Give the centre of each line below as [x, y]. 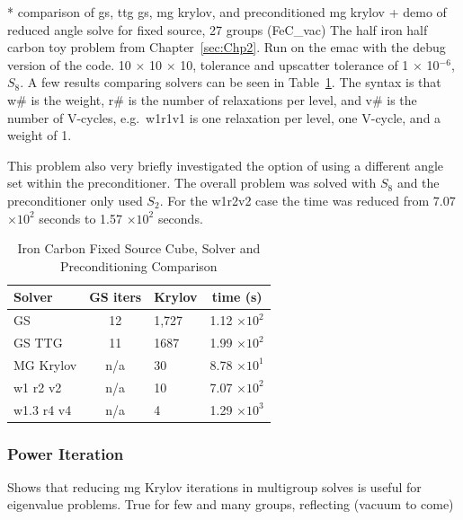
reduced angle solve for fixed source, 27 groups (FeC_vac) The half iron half [218, 29]
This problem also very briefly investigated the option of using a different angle [226, 165]
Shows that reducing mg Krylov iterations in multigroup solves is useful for [214, 486]
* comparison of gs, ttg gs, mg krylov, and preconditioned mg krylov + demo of [227, 12]
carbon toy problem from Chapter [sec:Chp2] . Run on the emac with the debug [227, 47]
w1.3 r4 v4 [43, 409]
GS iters [116, 297]
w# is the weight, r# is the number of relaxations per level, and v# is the [212, 99]
